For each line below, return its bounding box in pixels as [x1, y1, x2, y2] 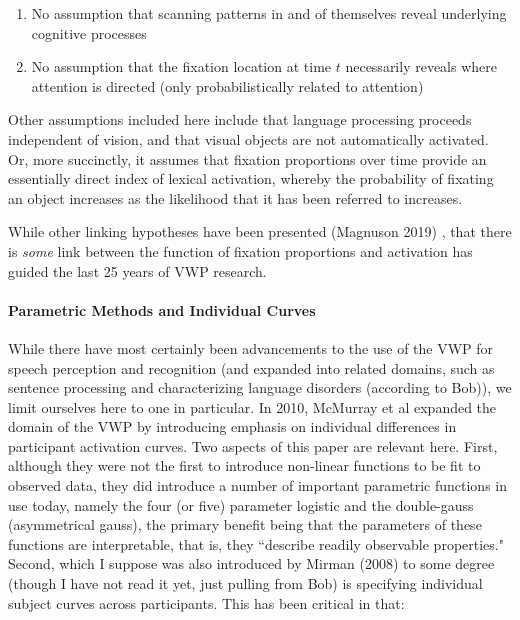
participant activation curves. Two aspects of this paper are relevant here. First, [8, 435, 498, 456]
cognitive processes [31, 22, 147, 43]
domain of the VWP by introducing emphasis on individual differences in [8, 416, 457, 437]
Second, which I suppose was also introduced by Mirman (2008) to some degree [8, 553, 495, 574]
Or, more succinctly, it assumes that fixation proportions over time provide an [8, 148, 487, 169]
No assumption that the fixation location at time [31, 56, 332, 77]
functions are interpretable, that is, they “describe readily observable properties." [8, 533, 504, 554]
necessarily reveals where [345, 56, 498, 77]
